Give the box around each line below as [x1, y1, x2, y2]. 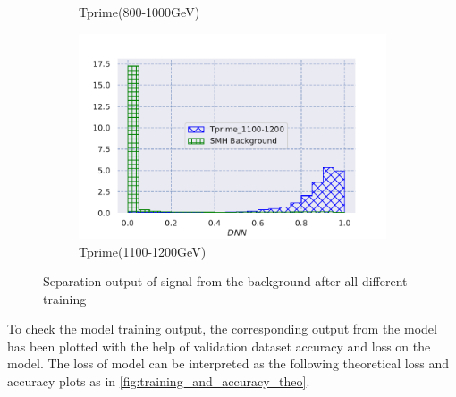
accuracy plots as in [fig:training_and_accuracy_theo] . [7, 372, 310, 391]
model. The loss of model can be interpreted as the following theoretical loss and [7, 354, 449, 373]
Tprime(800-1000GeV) [79, 3, 200, 21]
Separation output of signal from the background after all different [43, 272, 408, 291]
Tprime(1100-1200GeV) [79, 241, 207, 260]
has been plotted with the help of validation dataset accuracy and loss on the [7, 336, 431, 355]
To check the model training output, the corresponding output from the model [7, 319, 437, 338]
